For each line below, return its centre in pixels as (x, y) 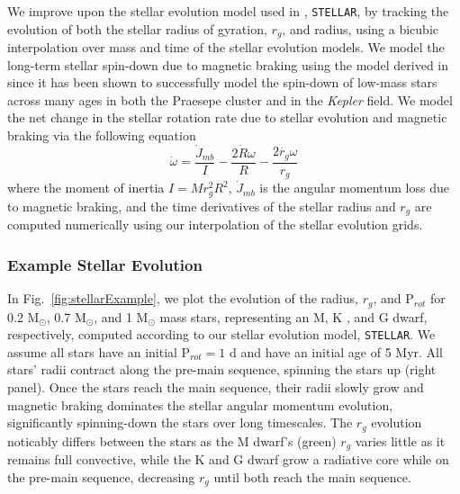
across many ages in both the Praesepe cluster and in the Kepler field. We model (230, 99)
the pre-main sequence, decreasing (101, 476)
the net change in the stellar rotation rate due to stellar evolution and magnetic (227, 117)
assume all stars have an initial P (99, 351)
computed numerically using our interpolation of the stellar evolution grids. (215, 225)
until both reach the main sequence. (312, 476)
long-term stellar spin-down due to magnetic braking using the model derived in (228, 64)
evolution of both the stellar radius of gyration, (137, 28)
